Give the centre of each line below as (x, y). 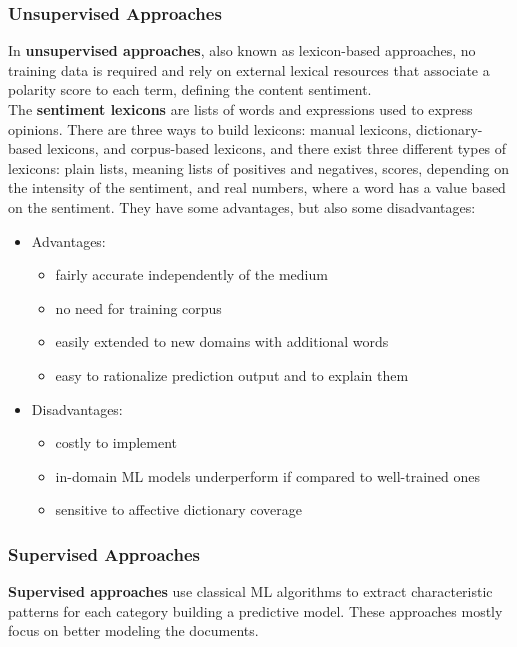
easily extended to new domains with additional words (222, 341)
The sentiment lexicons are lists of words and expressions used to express (240, 109)
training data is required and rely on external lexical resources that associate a (249, 69)
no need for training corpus (138, 307)
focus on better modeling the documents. (133, 630)
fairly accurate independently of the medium (191, 274)
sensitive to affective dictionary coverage (178, 509)
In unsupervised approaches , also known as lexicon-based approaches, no (242, 50)
